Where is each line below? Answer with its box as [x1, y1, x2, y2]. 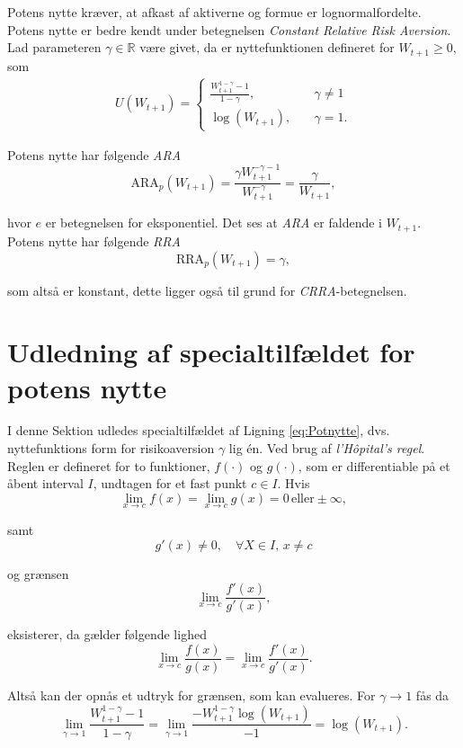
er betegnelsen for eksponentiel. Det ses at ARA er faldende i [45, 213, 382, 232]
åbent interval [7, 474, 84, 493]
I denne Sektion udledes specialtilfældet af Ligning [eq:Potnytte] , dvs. [7, 421, 390, 440]
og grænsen [7, 564, 69, 583]
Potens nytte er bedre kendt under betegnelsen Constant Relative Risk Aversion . [7, 20, 451, 39]
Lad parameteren [7, 38, 102, 57]
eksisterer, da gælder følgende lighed [7, 625, 207, 644]
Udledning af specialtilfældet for [7, 334, 415, 370]
